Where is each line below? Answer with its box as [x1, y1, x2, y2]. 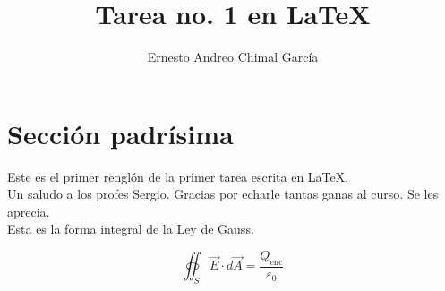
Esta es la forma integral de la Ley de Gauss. [7, 219, 254, 238]
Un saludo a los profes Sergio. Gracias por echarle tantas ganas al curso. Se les [7, 184, 439, 203]
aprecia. [7, 201, 50, 220]
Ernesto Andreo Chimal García [147, 47, 319, 66]
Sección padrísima [7, 115, 234, 151]
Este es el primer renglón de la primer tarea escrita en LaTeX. [7, 167, 349, 185]
